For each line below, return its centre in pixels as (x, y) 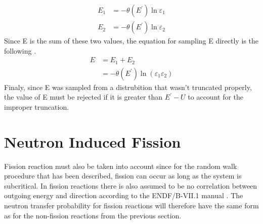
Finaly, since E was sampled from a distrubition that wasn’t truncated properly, (128, 87)
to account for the (216, 97)
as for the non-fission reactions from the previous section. (93, 215)
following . (20, 50)
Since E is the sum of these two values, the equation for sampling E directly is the (131, 41)
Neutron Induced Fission (93, 141)
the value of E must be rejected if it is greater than (83, 97)
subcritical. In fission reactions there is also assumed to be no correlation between (131, 185)
